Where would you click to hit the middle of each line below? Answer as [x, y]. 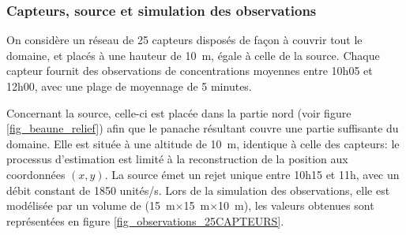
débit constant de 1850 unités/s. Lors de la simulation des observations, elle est [198, 190]
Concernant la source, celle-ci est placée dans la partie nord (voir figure [179, 112]
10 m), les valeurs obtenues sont [296, 205]
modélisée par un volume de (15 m [91, 205]
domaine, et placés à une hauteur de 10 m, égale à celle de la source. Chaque [193, 55]
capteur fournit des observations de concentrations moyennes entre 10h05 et [190, 71]
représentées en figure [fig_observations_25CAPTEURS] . [145, 220]
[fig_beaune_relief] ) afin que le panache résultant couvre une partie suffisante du [203, 128]
